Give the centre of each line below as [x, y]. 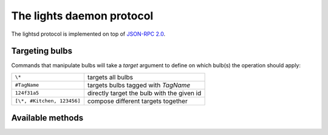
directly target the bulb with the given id [144, 93]
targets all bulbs [110, 77]
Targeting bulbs [42, 51]
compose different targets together [137, 101]
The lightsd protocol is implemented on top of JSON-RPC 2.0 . [88, 34]
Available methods [47, 118]
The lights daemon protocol [82, 16]
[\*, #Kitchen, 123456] [48, 101]
